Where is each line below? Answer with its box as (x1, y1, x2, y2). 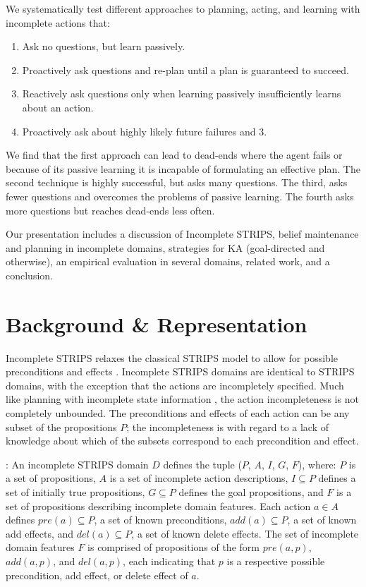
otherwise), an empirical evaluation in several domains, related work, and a (6, 254, 330, 269)
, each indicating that (123, 553, 216, 568)
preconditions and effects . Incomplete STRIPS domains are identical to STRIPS (6, 364, 355, 379)
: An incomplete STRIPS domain (6, 456, 149, 471)
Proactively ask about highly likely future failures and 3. (22, 123, 267, 138)
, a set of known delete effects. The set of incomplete (131, 526, 359, 540)
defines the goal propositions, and (178, 484, 324, 499)
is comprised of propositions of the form (87, 540, 260, 555)
